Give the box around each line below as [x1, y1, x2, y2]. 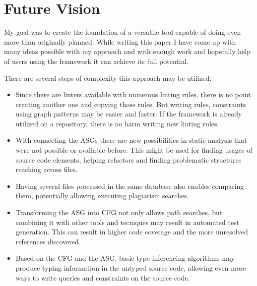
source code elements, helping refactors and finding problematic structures [15, 154, 242, 165]
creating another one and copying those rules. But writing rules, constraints [15, 99, 246, 109]
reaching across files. [15, 164, 78, 174]
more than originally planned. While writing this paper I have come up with [4, 36, 236, 47]
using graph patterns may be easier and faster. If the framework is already [15, 109, 242, 119]
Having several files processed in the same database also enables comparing [15, 180, 244, 191]
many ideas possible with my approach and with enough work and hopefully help [4, 46, 251, 57]
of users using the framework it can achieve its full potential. [4, 56, 189, 66]
